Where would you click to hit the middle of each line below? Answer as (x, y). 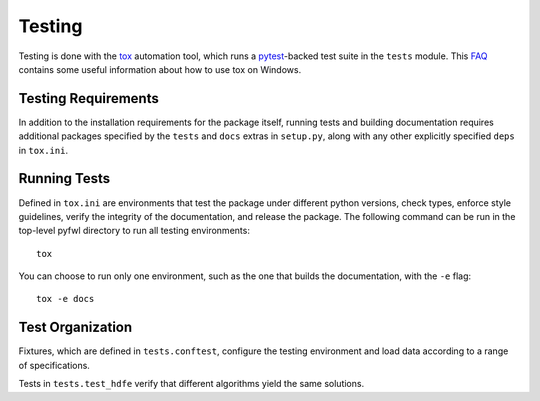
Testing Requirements (88, 98)
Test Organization (75, 327)
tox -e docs (65, 299)
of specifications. (54, 365)
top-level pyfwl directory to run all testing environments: (134, 231)
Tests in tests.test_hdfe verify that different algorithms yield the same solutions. (191, 384)
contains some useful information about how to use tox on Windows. (160, 69)
